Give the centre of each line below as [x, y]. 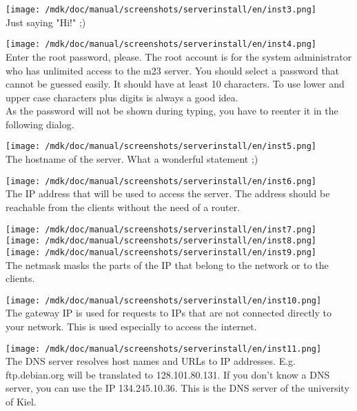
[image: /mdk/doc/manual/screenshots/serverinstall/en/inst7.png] [161, 229]
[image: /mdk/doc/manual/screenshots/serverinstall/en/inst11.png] [164, 349]
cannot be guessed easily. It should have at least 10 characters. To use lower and [175, 84]
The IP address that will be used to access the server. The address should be [168, 193]
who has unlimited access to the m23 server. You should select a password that [173, 70]
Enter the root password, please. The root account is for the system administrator [179, 56]
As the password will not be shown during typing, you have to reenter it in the [172, 111]
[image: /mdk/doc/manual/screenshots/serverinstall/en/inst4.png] [161, 44]
